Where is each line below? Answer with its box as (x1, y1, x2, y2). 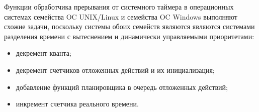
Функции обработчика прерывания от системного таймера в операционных (4, 2, 234, 12)
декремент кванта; (16, 48, 71, 58)
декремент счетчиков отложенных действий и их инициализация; (16, 64, 215, 75)
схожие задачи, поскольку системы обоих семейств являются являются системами (4, 21, 255, 32)
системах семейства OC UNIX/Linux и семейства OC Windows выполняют (4, 11, 237, 22)
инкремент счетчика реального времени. (16, 98, 139, 109)
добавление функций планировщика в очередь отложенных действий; (16, 81, 228, 92)
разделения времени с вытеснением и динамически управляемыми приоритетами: (4, 31, 254, 41)
